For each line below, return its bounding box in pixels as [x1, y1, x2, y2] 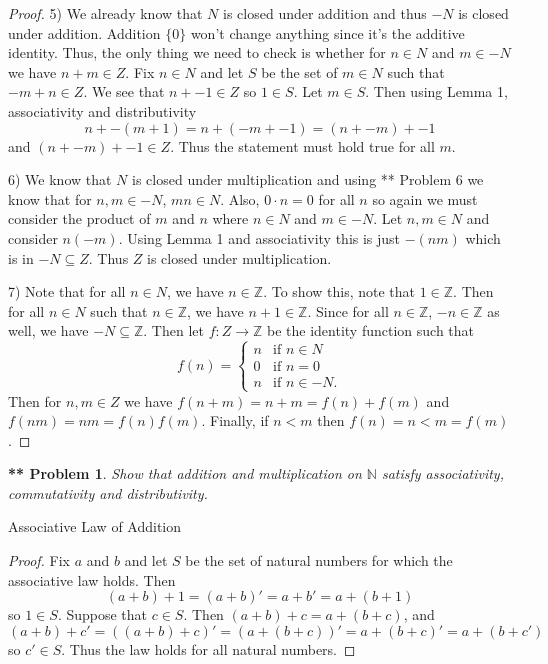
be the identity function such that [267, 320, 475, 341]
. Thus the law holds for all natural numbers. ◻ [61, 638, 356, 659]
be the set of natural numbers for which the [185, 550, 453, 571]
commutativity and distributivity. [8, 482, 208, 503]
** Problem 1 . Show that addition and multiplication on [8, 463, 362, 484]
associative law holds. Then [8, 569, 176, 590]
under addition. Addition [8, 22, 161, 43]
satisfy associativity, [381, 463, 504, 484]
